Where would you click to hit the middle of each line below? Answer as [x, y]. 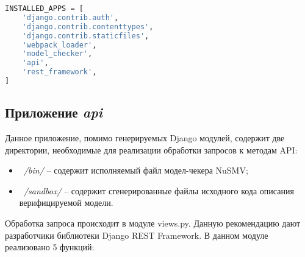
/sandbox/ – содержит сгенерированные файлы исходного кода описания [159, 190]
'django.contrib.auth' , [70, 17]
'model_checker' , [57, 54]
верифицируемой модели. [66, 202]
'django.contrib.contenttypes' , [88, 26]
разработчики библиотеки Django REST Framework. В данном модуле [137, 235]
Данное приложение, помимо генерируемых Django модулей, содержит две [145, 138]
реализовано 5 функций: [50, 247]
